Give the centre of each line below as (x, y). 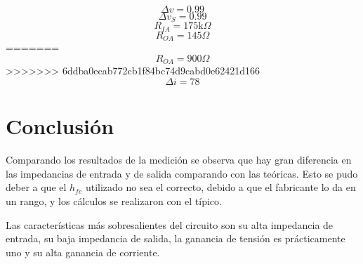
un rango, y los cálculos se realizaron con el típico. (114, 200)
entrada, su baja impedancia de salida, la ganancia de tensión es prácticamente (176, 238)
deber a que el (36, 187)
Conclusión (60, 126)
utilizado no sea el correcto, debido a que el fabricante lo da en (220, 187)
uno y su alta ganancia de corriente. (83, 252)
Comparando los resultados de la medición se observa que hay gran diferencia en (179, 160)
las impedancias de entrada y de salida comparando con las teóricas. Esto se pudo (182, 173)
